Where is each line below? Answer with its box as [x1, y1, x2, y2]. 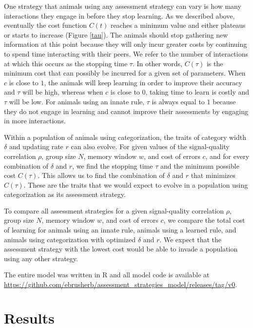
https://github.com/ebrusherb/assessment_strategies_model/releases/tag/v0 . [4, 279, 237, 289]
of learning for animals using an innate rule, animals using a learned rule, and [4, 225, 236, 235]
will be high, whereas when [22, 87, 103, 97]
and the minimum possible [160, 160, 239, 171]
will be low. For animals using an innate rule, [9, 96, 145, 106]
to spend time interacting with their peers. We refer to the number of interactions [4, 48, 249, 58]
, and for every [205, 151, 250, 161]
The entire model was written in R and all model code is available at [4, 270, 210, 280]
